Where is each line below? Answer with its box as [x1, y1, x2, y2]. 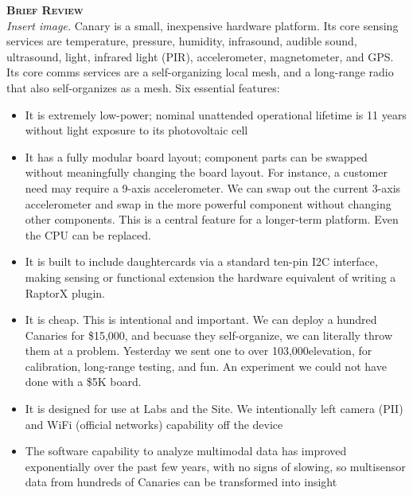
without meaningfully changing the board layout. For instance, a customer [25, 164, 388, 181]
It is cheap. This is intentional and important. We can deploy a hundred [25, 311, 377, 328]
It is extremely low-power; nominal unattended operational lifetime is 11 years [25, 106, 407, 123]
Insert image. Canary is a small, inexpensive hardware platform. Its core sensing [6, 17, 399, 33]
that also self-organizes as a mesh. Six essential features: [6, 79, 280, 95]
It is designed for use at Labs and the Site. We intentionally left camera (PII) [25, 400, 403, 417]
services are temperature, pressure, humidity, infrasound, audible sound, [6, 33, 357, 49]
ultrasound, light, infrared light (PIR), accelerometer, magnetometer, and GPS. [6, 48, 394, 64]
